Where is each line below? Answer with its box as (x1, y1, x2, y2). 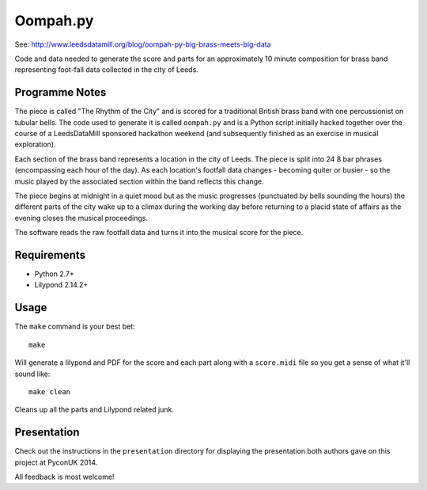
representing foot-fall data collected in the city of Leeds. (14, 65, 199, 74)
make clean (28, 387, 71, 396)
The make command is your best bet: (14, 321, 135, 332)
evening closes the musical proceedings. (14, 213, 148, 222)
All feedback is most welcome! (14, 472, 115, 481)
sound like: (14, 369, 51, 378)
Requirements (14, 248, 86, 261)
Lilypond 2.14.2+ (34, 280, 89, 290)
